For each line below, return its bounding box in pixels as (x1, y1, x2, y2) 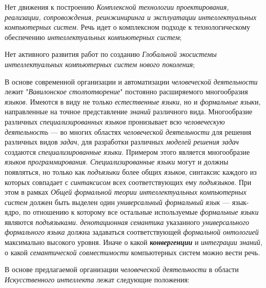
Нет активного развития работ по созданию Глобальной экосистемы (5, 49, 217, 59)
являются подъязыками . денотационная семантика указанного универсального (5, 216, 249, 227)
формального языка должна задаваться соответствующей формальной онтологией (5, 227, 259, 237)
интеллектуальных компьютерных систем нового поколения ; (5, 58, 195, 69)
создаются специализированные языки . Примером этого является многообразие (5, 146, 250, 157)
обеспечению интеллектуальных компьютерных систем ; (5, 31, 182, 42)
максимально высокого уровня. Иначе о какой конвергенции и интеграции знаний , (5, 237, 262, 248)
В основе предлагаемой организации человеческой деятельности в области (5, 264, 239, 275)
